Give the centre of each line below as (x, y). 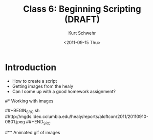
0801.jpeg (15, 122)
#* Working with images (29, 101)
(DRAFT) (82, 19)
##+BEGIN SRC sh (22, 111)
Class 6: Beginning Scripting (82, 9)
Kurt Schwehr (82, 33)
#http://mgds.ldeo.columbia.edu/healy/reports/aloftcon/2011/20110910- (77, 117)
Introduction (31, 67)
